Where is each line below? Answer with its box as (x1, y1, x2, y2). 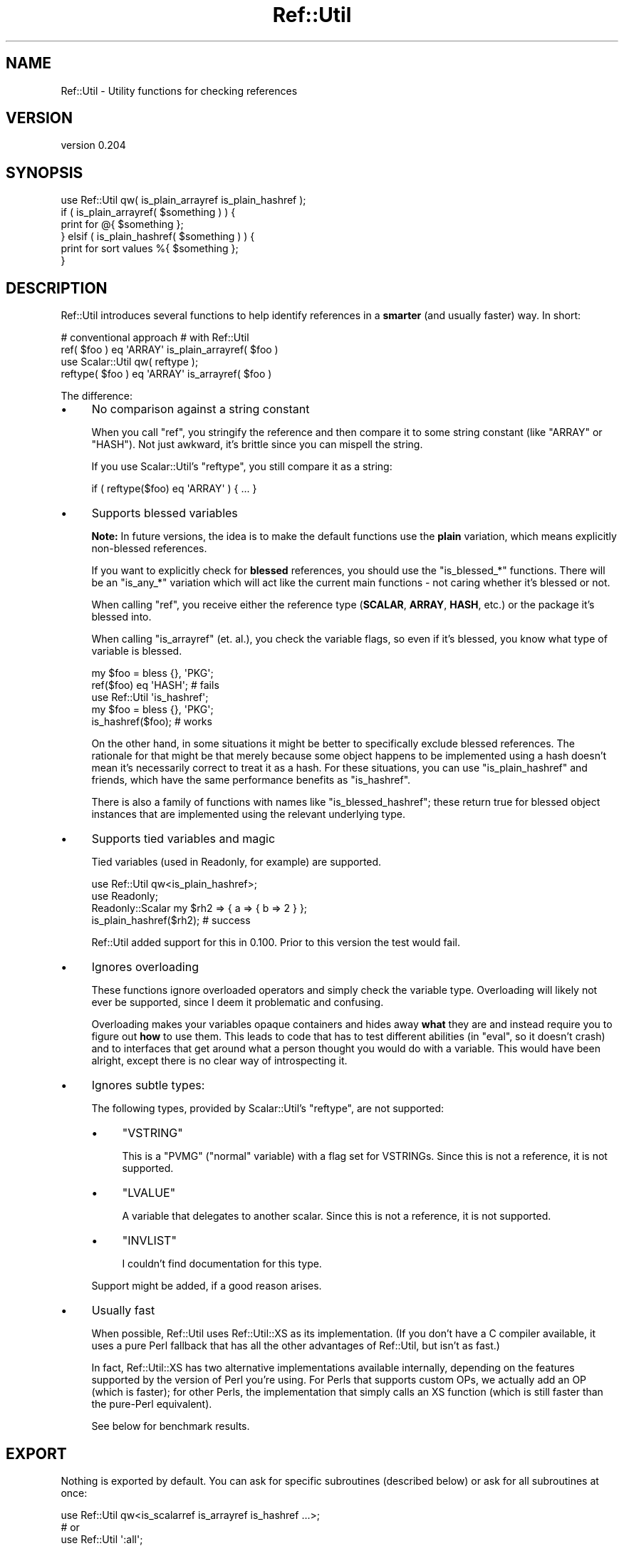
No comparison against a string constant (91, 402, 310, 417)
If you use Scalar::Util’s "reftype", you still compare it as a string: (91, 460, 392, 473)
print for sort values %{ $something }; (61, 242, 239, 255)
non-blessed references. (91, 542, 207, 555)
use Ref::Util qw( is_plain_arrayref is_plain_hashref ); (61, 194, 306, 207)
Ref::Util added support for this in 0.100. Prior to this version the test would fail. (91, 936, 461, 949)
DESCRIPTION (6, 279, 108, 297)
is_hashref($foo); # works (91, 715, 212, 728)
